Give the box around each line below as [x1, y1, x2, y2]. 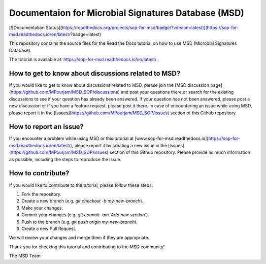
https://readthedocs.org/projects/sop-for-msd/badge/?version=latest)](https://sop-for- [62, 25, 239, 31]
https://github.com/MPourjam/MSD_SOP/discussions [10, 89, 118, 95]
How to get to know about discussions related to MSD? [9, 69, 181, 77]
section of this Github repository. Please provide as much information [109, 149, 251, 155]
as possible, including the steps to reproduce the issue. [9, 156, 122, 162]
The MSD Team [9, 253, 41, 259]
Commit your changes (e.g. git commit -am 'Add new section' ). [21, 212, 150, 218]
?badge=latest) [70, 31, 101, 37]
